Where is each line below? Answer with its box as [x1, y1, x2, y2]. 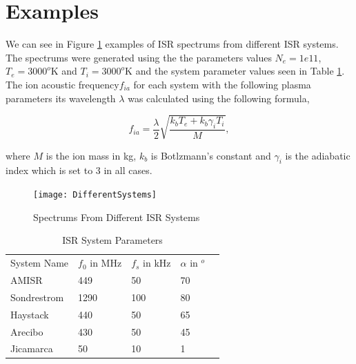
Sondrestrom [10, 289, 64, 304]
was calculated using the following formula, [128, 90, 310, 105]
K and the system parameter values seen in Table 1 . [125, 64, 345, 78]
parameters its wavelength [6, 90, 116, 105]
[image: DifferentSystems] [33, 190, 157, 200]
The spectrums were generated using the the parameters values [6, 50, 272, 64]
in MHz [90, 256, 122, 270]
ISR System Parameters [62, 233, 163, 247]
